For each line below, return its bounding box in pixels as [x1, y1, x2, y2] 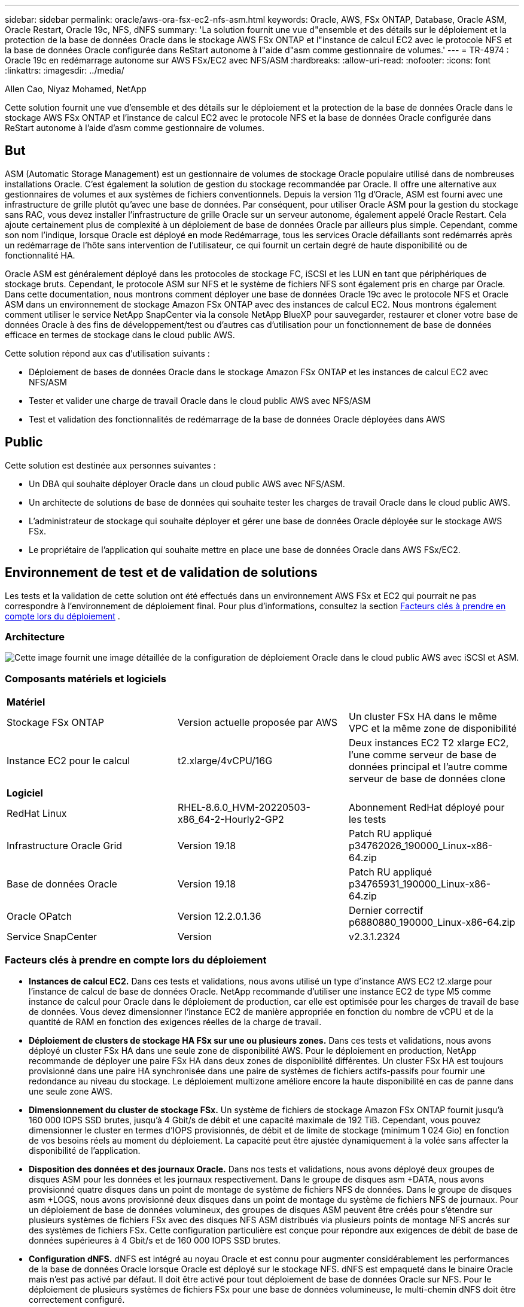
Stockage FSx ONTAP [7, 716, 104, 729]
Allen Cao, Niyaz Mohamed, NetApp [5, 84, 147, 94]
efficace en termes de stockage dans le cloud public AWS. [5, 329, 235, 340]
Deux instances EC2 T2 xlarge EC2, [348, 737, 509, 749]
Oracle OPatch [7, 910, 72, 923]
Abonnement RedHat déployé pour [348, 801, 505, 814]
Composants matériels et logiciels [5, 672, 166, 685]
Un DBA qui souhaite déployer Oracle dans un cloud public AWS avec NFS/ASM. [29, 478, 345, 489]
